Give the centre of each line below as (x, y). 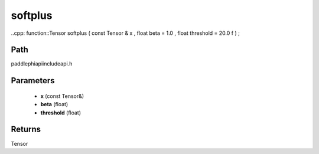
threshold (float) (61, 113)
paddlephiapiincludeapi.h (42, 64)
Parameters (33, 81)
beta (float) (54, 104)
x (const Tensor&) (62, 96)
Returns (26, 130)
